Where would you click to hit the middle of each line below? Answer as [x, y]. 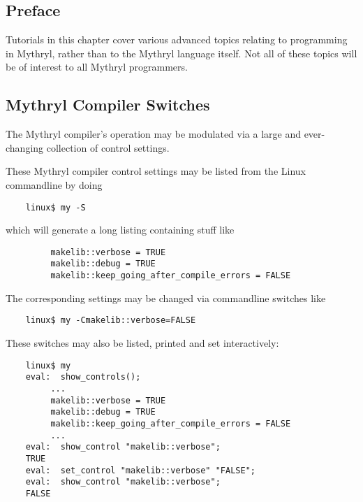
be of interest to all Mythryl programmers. [97, 67]
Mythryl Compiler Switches [108, 105]
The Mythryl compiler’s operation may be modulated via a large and [153, 134]
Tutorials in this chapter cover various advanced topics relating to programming [177, 40]
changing [25, 147]
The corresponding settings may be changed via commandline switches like [166, 297]
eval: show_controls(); [83, 377]
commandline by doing [54, 184]
